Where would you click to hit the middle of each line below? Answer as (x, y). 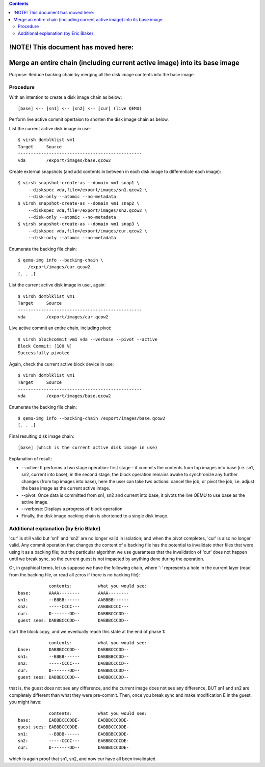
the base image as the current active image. (66, 488)
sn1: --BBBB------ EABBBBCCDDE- (74, 734)
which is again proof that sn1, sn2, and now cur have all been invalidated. (83, 759)
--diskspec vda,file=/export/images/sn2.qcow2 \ (87, 210)
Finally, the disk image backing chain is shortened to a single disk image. (95, 515)
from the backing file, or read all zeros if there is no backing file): (75, 574)
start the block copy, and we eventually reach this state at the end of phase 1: (87, 631)
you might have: (25, 702)
